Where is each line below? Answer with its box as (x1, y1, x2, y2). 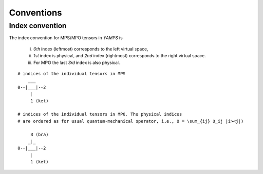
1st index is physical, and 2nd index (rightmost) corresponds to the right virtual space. (33, 53, 206, 59)
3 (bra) (30, 132, 49, 138)
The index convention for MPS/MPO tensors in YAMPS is (9, 35, 123, 41)
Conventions (9, 7, 62, 18)
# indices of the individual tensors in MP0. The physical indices (18, 111, 182, 117)
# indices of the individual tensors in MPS (18, 71, 126, 76)
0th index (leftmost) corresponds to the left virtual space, (33, 46, 149, 52)
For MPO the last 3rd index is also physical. (33, 60, 120, 65)
